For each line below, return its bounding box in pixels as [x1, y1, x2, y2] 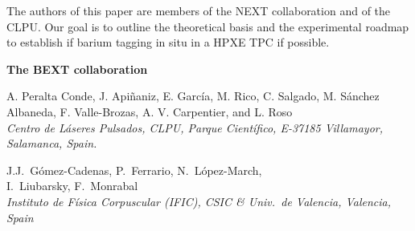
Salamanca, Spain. [6, 135, 97, 152]
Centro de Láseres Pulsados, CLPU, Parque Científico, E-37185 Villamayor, [6, 119, 384, 136]
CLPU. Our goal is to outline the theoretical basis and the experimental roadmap [6, 18, 409, 34]
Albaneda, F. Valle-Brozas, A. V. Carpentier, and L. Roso [6, 103, 293, 120]
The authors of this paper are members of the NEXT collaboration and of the [6, 2, 391, 18]
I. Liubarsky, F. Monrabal [6, 177, 138, 194]
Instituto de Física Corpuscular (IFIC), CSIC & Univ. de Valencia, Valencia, [6, 192, 392, 209]
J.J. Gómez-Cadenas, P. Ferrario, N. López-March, [6, 161, 262, 178]
